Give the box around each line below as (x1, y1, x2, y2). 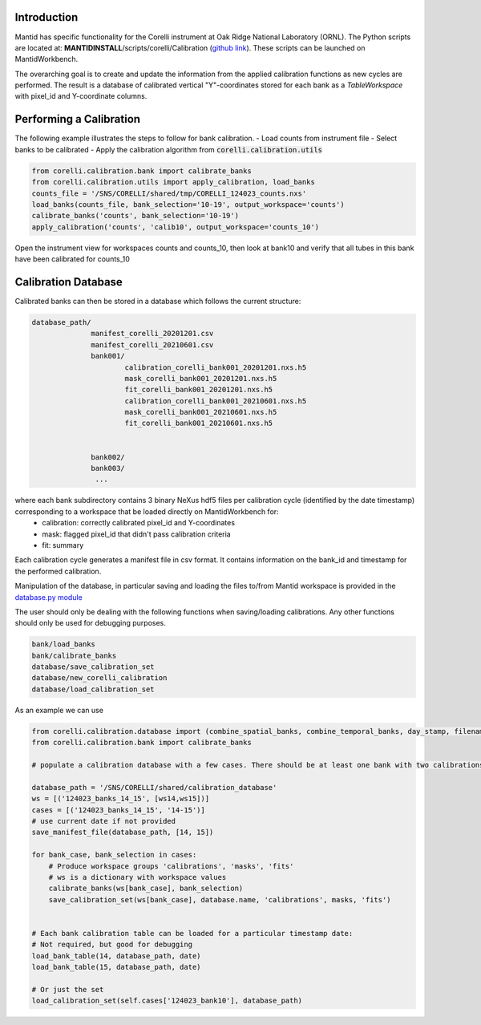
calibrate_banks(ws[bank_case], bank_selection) (48, 884, 244, 893)
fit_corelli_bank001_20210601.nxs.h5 (124, 419, 273, 428)
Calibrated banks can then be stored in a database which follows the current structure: (14, 296, 301, 306)
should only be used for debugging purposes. (14, 618, 166, 628)
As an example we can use (14, 705, 104, 715)
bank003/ (91, 464, 126, 473)
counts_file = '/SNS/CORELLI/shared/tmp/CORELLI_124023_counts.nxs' (31, 188, 307, 198)
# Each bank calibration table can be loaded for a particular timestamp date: (31, 929, 354, 938)
